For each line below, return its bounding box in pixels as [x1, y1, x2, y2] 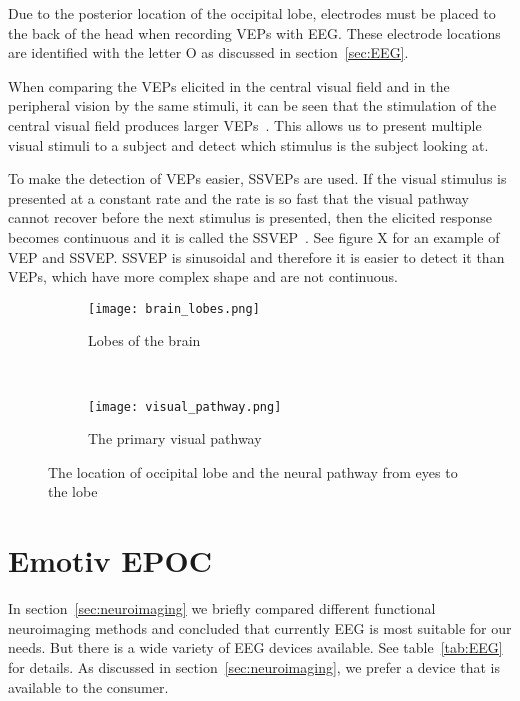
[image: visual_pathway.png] [88, 399, 282, 414]
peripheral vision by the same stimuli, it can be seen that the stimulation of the [8, 95, 497, 116]
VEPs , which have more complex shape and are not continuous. [8, 266, 398, 287]
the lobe [48, 481, 98, 502]
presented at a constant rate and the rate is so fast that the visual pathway [8, 187, 469, 208]
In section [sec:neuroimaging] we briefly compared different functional [8, 598, 436, 619]
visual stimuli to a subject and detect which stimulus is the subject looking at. [8, 134, 489, 155]
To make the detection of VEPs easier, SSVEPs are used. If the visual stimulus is [8, 168, 507, 189]
